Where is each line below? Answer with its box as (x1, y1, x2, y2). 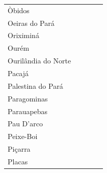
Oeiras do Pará (8, 17, 55, 28)
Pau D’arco (8, 118, 43, 129)
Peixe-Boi (8, 131, 38, 142)
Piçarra (8, 144, 31, 154)
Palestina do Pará (8, 80, 63, 91)
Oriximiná (8, 30, 39, 41)
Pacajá (8, 67, 29, 78)
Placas (8, 156, 28, 166)
